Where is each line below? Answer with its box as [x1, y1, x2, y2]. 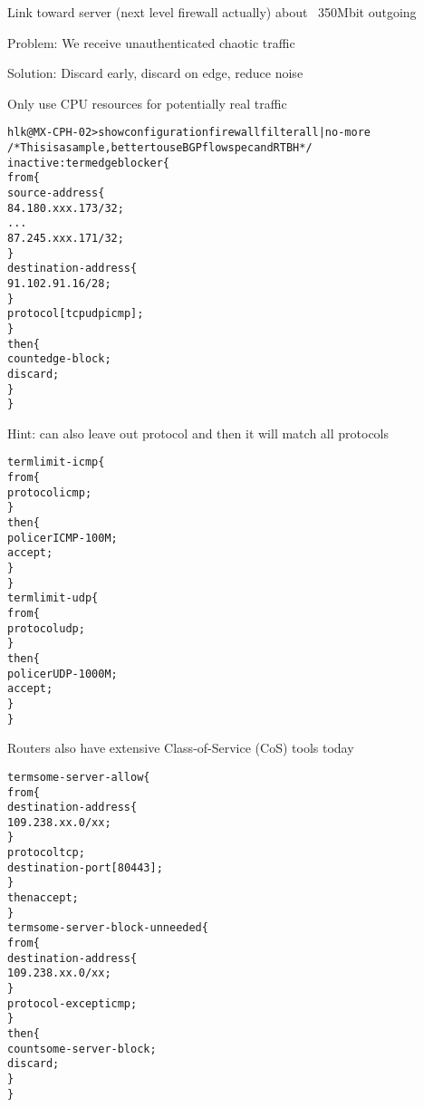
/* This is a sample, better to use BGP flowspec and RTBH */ [7, 141, 313, 155]
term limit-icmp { [7, 456, 105, 469]
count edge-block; [7, 352, 111, 366]
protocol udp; [7, 621, 85, 635]
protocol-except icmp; [7, 996, 138, 1010]
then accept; [7, 891, 79, 905]
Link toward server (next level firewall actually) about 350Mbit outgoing [7, 3, 417, 21]
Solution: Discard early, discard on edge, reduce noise [7, 63, 304, 82]
